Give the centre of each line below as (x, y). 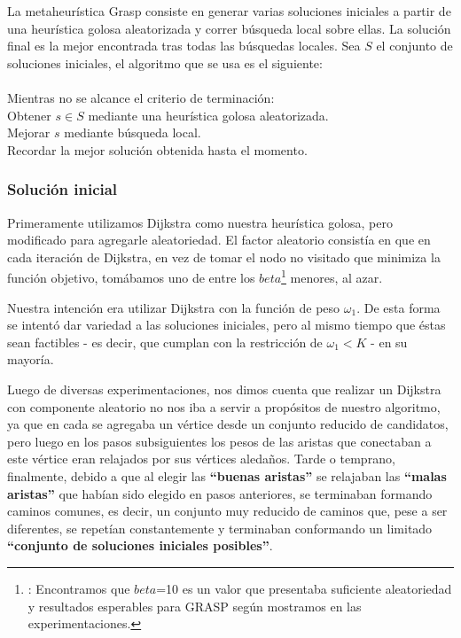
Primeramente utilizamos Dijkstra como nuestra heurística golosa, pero (200, 222)
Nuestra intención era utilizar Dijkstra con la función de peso (174, 307)
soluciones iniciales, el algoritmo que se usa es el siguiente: (165, 62)
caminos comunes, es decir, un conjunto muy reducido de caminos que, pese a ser (227, 511)
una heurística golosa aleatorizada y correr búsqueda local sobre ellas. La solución (229, 28)
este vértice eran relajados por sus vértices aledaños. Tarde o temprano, (201, 459)
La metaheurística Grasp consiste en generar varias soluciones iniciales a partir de (229, 11)
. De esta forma (398, 307)
